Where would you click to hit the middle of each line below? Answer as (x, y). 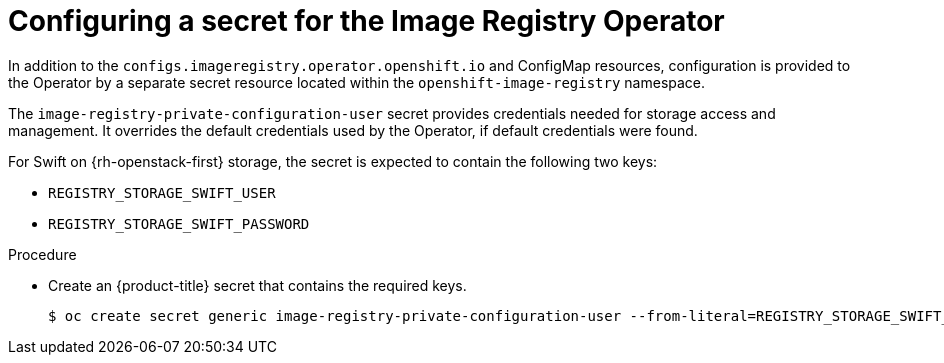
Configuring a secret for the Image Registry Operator (366, 21)
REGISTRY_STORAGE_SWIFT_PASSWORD (179, 223)
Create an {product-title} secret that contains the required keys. (257, 285)
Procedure (42, 254)
